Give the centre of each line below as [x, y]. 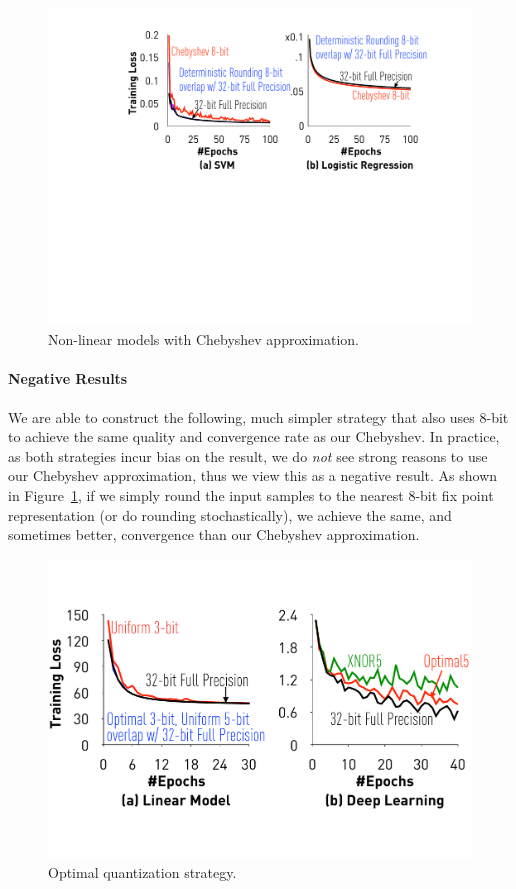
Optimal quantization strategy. [142, 871]
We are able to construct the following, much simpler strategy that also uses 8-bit [258, 416]
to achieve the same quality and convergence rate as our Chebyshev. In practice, [254, 436]
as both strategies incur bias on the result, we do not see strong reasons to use [248, 455]
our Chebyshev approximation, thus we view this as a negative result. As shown [253, 475]
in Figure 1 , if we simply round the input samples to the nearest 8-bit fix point [251, 494]
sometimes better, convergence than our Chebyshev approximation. [214, 534]
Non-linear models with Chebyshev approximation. [203, 339]
